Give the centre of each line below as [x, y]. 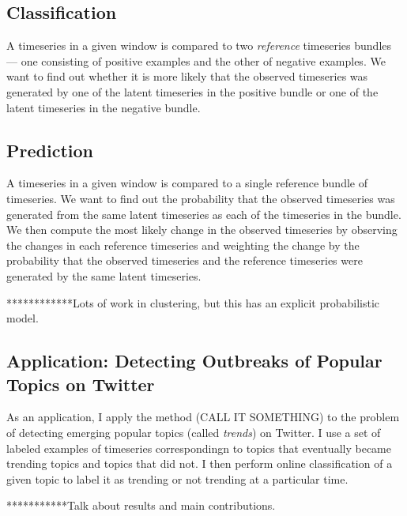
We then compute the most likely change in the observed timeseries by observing [202, 230]
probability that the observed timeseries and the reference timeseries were [185, 260]
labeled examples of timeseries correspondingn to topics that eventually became [199, 448]
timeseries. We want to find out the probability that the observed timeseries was [201, 198]
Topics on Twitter [81, 384]
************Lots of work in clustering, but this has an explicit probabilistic [193, 302]
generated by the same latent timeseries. [104, 275]
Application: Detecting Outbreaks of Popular [194, 361]
